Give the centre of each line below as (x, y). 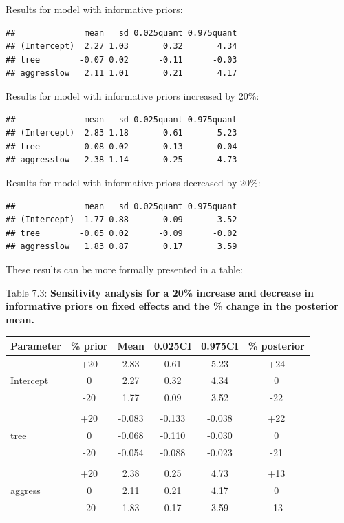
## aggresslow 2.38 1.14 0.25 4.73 (121, 160)
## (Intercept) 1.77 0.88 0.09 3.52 (121, 220)
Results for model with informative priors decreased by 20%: (133, 182)
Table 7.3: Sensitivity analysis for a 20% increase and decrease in (160, 292)
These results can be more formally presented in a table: (124, 269)
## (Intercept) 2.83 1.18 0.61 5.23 (121, 133)
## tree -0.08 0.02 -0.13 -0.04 (121, 146)
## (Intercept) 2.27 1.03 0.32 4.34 (121, 46)
